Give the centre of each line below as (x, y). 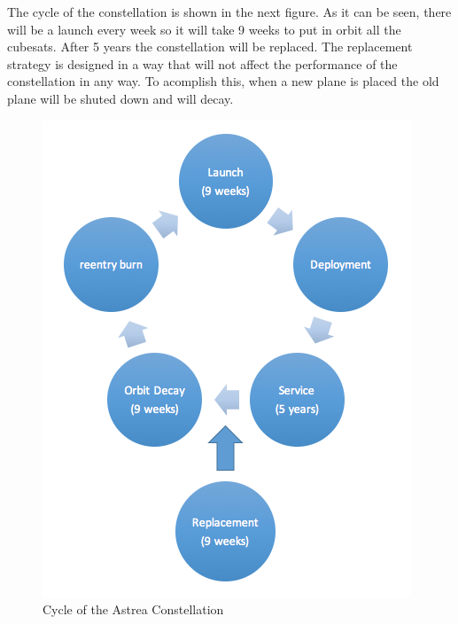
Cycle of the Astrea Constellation (133, 609)
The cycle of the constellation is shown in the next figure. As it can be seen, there (229, 12)
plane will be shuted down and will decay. (120, 98)
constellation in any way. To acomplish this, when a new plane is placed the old (223, 81)
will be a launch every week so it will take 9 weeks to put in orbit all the (204, 29)
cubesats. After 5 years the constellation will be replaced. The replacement (210, 47)
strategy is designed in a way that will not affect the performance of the (202, 63)
